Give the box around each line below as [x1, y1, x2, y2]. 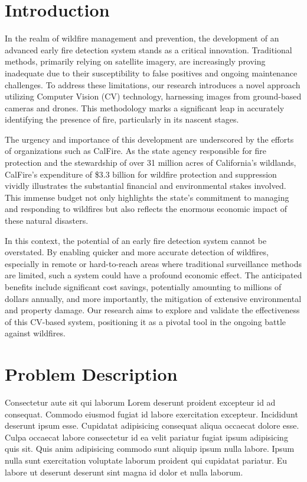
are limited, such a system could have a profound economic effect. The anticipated [5, 269, 302, 281]
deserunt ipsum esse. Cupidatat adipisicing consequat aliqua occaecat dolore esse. [5, 419, 299, 432]
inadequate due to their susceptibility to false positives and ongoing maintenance [5, 66, 298, 79]
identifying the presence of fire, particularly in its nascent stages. [5, 113, 239, 126]
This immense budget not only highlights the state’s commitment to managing [5, 191, 289, 203]
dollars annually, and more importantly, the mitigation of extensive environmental [5, 292, 302, 304]
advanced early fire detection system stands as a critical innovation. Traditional [5, 43, 292, 56]
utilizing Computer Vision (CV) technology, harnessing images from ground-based [5, 90, 302, 102]
